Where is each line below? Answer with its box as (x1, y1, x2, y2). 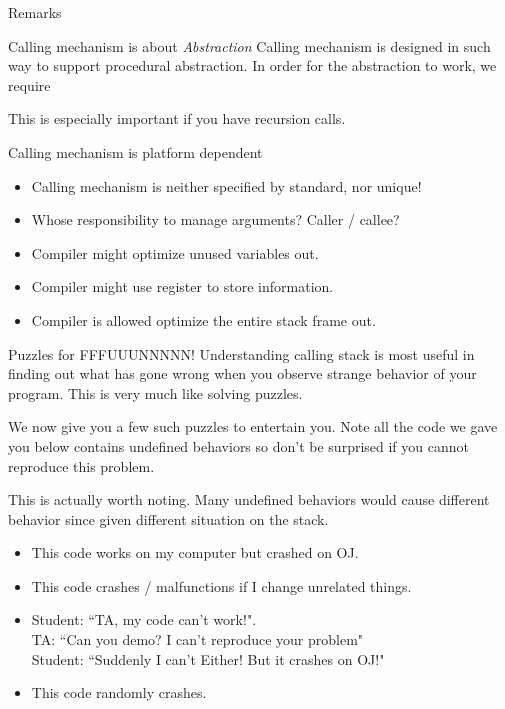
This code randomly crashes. (31, 682, 207, 703)
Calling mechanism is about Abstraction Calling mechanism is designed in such (8, 35, 491, 56)
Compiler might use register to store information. (31, 276, 334, 297)
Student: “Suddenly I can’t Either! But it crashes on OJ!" (31, 648, 385, 669)
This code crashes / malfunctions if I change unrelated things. (31, 575, 412, 596)
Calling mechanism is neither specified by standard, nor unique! (31, 175, 422, 196)
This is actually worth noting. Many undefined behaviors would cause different (8, 489, 490, 510)
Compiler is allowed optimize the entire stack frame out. (31, 309, 376, 330)
